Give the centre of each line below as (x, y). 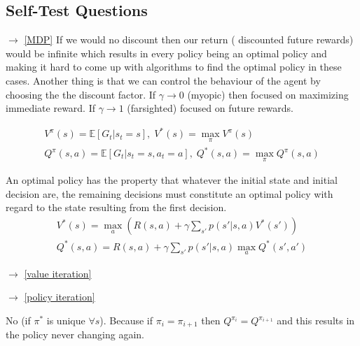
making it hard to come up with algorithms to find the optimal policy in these (174, 67)
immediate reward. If (51, 108)
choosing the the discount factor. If (81, 94)
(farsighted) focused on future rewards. (210, 108)
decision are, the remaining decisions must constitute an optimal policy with (169, 193)
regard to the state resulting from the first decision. (116, 207)
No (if (18, 320)
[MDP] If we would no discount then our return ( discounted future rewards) (189, 39)
